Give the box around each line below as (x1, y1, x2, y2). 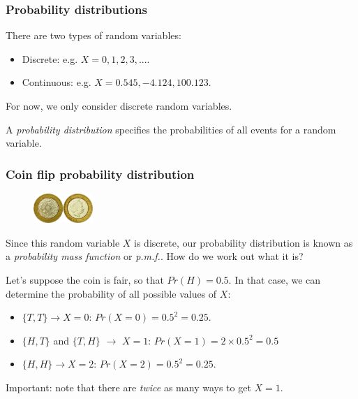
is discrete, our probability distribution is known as (134, 235, 353, 249)
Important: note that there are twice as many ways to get (6, 379, 251, 394)
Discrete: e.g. (22, 51, 78, 66)
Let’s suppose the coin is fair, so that (6, 272, 164, 286)
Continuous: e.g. (22, 75, 91, 89)
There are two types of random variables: (6, 28, 181, 43)
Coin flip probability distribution (6, 165, 195, 182)
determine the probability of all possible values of (6, 286, 217, 300)
